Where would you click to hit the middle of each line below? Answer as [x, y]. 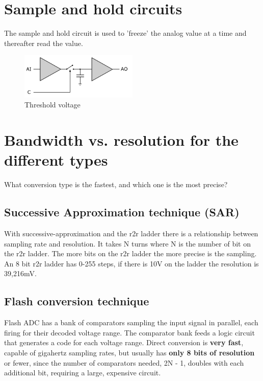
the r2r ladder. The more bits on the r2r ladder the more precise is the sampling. [130, 253]
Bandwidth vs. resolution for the [121, 140]
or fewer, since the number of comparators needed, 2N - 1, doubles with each [124, 362]
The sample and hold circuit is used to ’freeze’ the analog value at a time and [125, 33]
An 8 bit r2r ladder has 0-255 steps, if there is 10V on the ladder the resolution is [131, 263]
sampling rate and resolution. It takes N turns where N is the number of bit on [127, 243]
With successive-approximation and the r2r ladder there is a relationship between [131, 233]
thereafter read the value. [44, 43]
